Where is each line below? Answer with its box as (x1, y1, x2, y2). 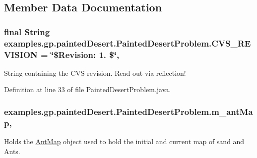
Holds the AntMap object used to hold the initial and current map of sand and (4, 136, 245, 147)
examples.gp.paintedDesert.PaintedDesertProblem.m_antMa (4, 105, 253, 117)
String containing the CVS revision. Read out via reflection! (4, 67, 186, 78)
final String (4, 25, 50, 38)
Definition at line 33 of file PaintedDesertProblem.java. (4, 84, 171, 95)
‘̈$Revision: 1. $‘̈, (51, 48, 120, 60)
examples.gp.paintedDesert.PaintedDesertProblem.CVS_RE (4, 37, 251, 49)
